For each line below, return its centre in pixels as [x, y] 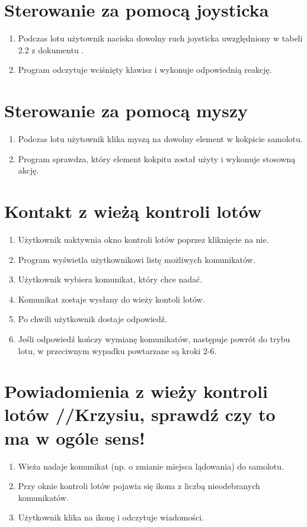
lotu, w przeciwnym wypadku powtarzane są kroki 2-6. [117, 350]
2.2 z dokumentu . [51, 49]
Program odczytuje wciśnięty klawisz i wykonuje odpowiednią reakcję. [145, 70]
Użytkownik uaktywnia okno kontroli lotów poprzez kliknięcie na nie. [143, 239]
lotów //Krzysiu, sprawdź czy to [140, 414]
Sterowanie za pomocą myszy [126, 110]
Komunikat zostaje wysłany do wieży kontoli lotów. [111, 299]
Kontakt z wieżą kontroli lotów [133, 211]
